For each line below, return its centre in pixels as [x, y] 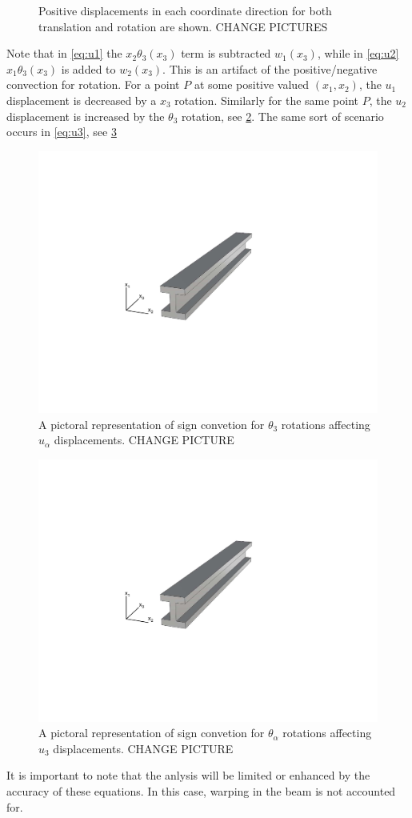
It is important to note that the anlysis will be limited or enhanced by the [188, 775]
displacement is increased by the [86, 116]
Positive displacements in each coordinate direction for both [185, 10]
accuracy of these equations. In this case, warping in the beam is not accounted [201, 790]
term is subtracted [226, 53]
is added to [88, 68]
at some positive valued [252, 84]
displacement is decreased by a [82, 100]
